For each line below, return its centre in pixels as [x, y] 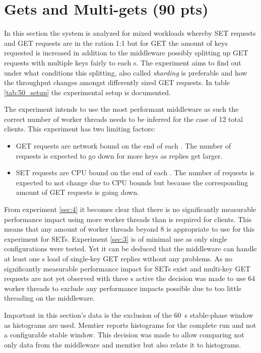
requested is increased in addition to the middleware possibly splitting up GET [126, 53]
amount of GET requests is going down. [77, 192]
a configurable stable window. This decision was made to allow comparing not [124, 335]
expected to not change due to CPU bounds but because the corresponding [132, 182]
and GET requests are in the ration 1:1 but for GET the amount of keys [116, 43]
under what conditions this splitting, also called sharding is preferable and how [126, 72]
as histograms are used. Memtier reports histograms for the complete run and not [130, 325]
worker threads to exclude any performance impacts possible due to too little [123, 288]
